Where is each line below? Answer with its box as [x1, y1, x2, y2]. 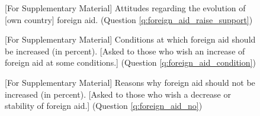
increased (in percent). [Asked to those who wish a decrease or [5, 88, 231, 100]
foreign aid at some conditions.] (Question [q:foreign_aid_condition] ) [5, 56, 256, 69]
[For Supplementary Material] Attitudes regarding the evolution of [5, 2, 246, 14]
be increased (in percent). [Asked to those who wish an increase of [5, 44, 245, 57]
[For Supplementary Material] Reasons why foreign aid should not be [5, 76, 255, 88]
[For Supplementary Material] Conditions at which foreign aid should [5, 33, 256, 46]
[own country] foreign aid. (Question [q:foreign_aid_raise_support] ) [5, 13, 253, 25]
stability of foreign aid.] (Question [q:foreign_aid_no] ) [5, 99, 203, 112]
